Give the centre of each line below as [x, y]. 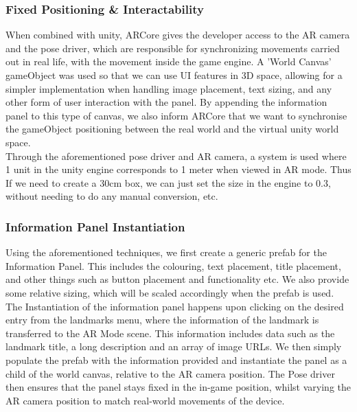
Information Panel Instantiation [95, 226]
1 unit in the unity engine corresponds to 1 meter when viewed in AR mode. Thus [178, 169]
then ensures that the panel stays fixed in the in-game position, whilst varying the [178, 387]
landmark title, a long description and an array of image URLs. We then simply [174, 346]
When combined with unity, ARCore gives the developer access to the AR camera [178, 35]
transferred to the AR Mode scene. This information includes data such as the [170, 333]
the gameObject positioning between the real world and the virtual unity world [172, 129]
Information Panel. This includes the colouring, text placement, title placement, [173, 265]
